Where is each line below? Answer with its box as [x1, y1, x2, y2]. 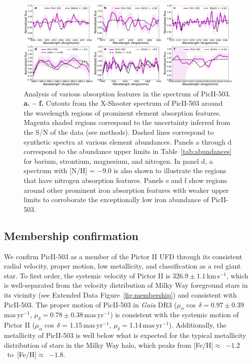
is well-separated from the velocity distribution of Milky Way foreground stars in [4, 280, 248, 290]
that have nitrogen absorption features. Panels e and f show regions [24, 175, 227, 185]
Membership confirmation [4, 228, 139, 243]
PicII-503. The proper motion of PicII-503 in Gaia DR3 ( [4, 299, 177, 309]
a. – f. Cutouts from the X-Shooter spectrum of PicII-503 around [24, 98, 223, 108]
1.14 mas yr [129, 320, 162, 330]
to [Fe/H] [7, 349, 36, 360]
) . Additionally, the [169, 320, 227, 330]
